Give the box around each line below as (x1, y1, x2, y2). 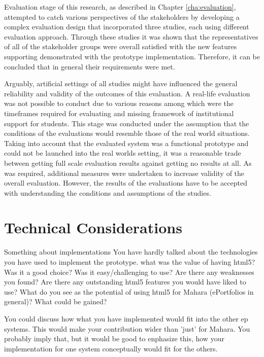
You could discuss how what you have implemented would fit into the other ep (4, 313, 248, 324)
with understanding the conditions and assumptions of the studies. (4, 187, 211, 198)
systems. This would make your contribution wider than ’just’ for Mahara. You (4, 323, 250, 334)
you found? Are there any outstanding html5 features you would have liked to (4, 276, 246, 287)
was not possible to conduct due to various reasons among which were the (4, 98, 234, 109)
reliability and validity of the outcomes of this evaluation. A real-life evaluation (4, 88, 250, 98)
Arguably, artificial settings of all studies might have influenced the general (4, 78, 238, 89)
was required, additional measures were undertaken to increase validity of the (4, 167, 245, 178)
